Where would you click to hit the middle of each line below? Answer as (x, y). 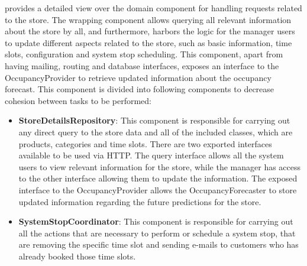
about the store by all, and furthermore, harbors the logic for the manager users (150, 31)
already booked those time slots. (77, 256)
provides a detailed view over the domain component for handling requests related (153, 8)
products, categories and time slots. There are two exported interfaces (145, 143)
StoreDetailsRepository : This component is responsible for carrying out (154, 120)
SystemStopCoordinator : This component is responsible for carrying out (156, 221)
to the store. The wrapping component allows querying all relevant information (148, 19)
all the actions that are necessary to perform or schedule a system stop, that (157, 233)
